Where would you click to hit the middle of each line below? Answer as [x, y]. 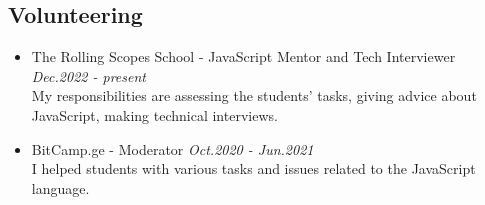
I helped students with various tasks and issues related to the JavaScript [253, 168]
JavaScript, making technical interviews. [154, 114]
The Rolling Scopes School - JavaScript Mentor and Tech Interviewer [243, 56]
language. [60, 187]
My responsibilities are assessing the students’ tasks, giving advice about [254, 95]
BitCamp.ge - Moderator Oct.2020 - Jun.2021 [172, 148]
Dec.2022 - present [88, 75]
